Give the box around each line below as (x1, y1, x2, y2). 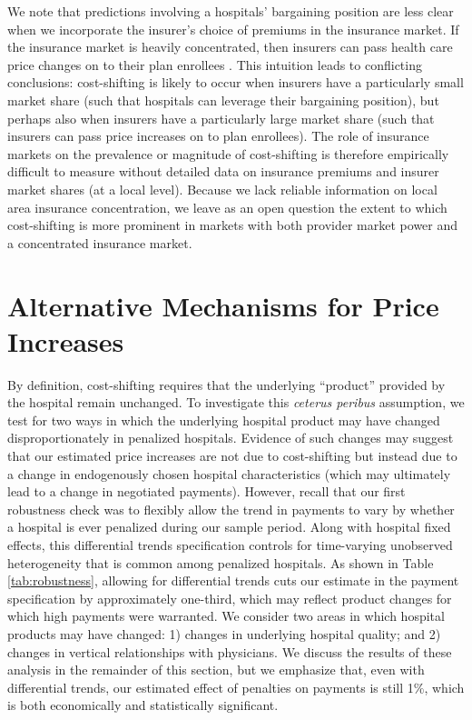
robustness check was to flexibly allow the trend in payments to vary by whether (7, 499, 455, 518)
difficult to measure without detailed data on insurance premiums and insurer (7, 162, 439, 181)
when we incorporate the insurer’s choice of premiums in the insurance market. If (7, 19, 459, 38)
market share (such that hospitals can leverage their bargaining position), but (7, 90, 439, 109)
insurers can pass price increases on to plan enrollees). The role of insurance (7, 126, 429, 145)
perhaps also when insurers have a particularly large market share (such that (7, 108, 435, 127)
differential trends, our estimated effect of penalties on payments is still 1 (7, 677, 414, 696)
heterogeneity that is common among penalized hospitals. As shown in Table (7, 553, 434, 572)
